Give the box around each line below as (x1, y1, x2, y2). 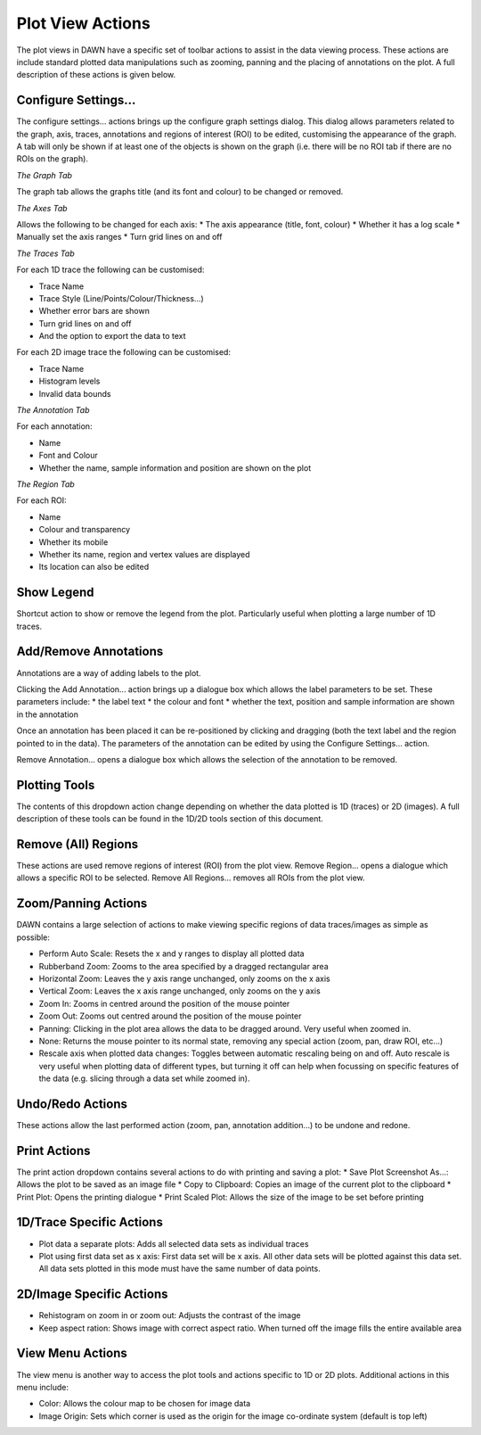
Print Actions (16, 1142, 91, 1159)
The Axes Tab (16, 202, 68, 213)
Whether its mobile (38, 536, 109, 548)
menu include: (16, 1381, 69, 1392)
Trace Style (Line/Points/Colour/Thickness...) (38, 293, 204, 303)
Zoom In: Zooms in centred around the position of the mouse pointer (38, 998, 290, 1009)
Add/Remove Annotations (16, 644, 164, 659)
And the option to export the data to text (38, 331, 186, 342)
